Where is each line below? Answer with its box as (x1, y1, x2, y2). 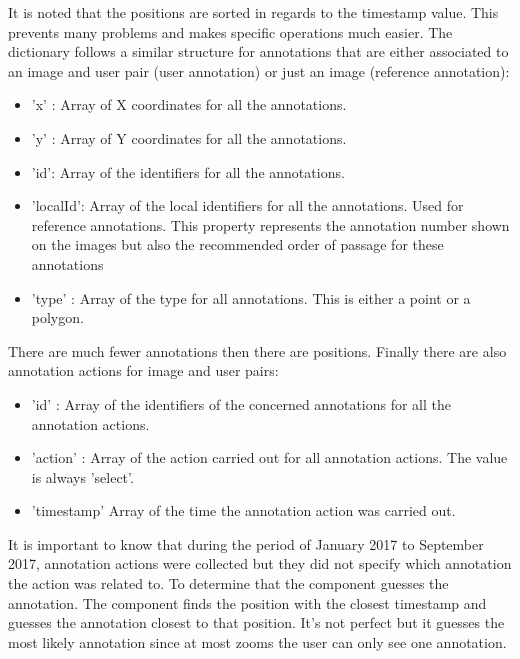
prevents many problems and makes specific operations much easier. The (8, 21, 453, 42)
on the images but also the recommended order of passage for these (31, 234, 444, 255)
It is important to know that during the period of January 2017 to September (8, 533, 484, 554)
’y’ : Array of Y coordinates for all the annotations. (31, 127, 347, 148)
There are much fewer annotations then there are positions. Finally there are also (8, 340, 507, 361)
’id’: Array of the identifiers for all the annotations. (31, 161, 345, 182)
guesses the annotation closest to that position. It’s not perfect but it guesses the (8, 612, 505, 633)
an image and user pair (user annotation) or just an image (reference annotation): (8, 60, 510, 81)
